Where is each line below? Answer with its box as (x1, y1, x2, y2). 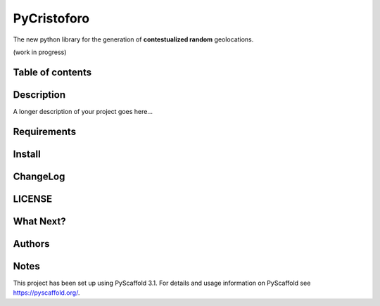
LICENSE (13, 193, 53, 205)
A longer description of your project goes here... (13, 107, 153, 115)
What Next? (13, 215, 66, 227)
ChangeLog (13, 170, 65, 182)
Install (13, 148, 42, 160)
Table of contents (13, 66, 91, 78)
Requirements (13, 125, 77, 137)
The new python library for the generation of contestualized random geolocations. (13, 35, 254, 44)
